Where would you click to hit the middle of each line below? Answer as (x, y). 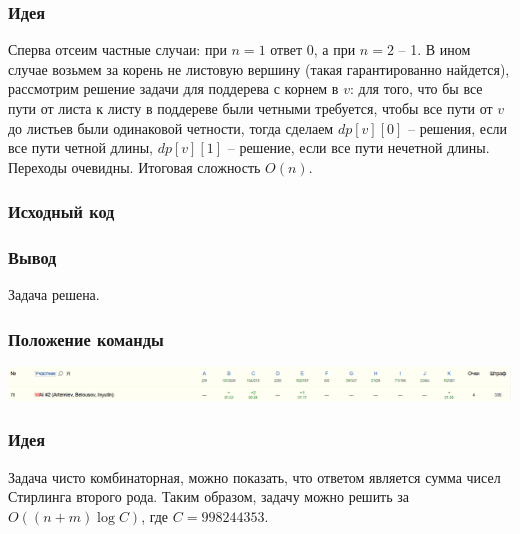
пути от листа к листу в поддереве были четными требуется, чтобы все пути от (250, 108)
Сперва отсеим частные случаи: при (117, 49)
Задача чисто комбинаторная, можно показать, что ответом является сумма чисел (254, 476)
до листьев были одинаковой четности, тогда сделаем (171, 127)
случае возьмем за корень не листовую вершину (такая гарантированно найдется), (259, 68)
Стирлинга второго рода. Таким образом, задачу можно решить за (209, 496)
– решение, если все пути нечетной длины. (358, 147)
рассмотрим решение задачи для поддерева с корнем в (173, 88)
